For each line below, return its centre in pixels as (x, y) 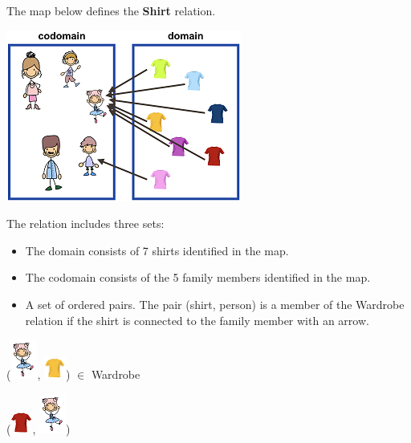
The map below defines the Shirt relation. (111, 10)
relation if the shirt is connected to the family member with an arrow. (197, 320)
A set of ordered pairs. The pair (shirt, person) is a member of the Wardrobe (215, 304)
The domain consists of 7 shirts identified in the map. (157, 250)
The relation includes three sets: (85, 224)
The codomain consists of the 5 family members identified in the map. (198, 277)
